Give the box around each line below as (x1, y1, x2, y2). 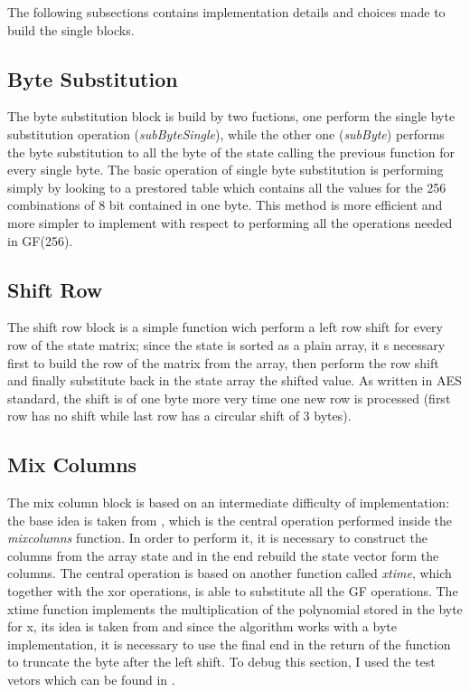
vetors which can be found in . (7, 670, 175, 689)
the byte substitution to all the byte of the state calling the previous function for (7, 142, 456, 161)
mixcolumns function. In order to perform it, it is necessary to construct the (7, 528, 428, 547)
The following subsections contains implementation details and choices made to (7, 3, 446, 21)
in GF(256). (7, 231, 73, 250)
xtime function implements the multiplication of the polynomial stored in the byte (7, 599, 463, 618)
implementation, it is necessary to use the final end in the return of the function (7, 634, 451, 653)
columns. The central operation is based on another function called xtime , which (7, 564, 452, 583)
